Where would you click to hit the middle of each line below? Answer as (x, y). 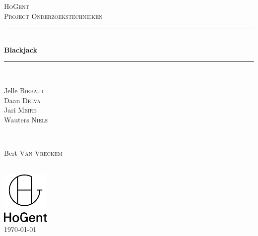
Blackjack (21, 49)
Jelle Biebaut (24, 90)
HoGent (17, 6)
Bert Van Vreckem (33, 152)
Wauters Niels (26, 119)
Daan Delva (22, 100)
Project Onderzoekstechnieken (53, 16)
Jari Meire (20, 110)
